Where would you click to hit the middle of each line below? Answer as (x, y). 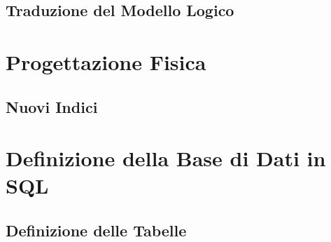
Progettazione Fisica (106, 61)
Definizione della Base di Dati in (166, 158)
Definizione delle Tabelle (96, 230)
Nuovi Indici (52, 106)
